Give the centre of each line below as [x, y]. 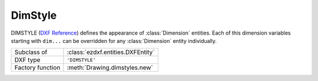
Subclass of [31, 52]
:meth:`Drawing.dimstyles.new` [110, 67]
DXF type [27, 60]
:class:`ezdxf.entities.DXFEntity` [111, 52]
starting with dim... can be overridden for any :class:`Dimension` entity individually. [114, 41]
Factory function [37, 67]
